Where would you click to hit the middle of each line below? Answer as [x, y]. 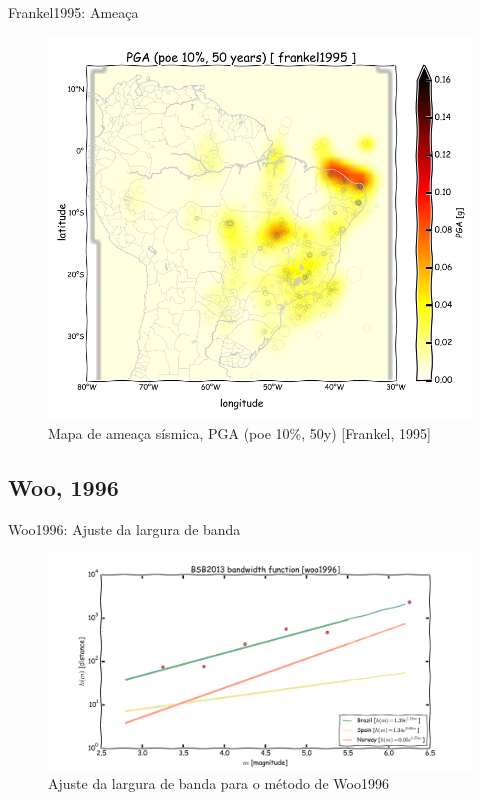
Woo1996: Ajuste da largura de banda [124, 528]
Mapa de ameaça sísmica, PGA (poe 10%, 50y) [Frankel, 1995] [239, 432]
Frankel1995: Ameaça [73, 12]
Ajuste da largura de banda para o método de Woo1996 [218, 783]
